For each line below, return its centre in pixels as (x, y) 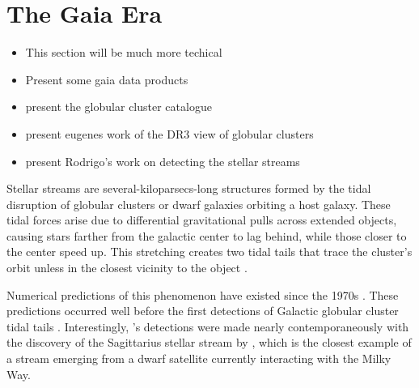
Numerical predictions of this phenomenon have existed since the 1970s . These (203, 294)
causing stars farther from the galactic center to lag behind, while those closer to (207, 235)
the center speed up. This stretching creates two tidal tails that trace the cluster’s (209, 252)
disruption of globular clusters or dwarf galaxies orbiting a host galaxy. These (199, 204)
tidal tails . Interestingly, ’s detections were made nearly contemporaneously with (208, 326)
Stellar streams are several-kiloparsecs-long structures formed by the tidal (189, 188)
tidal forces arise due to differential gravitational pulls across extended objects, (202, 220)
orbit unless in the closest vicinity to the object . (127, 268)
